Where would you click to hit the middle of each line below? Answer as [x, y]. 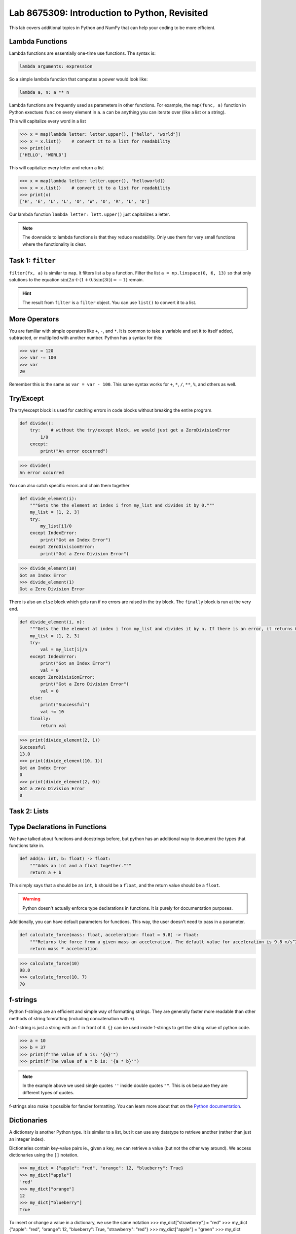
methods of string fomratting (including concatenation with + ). [72, 1018]
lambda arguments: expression [56, 66]
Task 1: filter [33, 261]
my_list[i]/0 [56, 526]
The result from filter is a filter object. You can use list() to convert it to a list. [110, 302]
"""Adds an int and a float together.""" [81, 866]
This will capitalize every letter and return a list [56, 168]
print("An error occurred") [74, 451]
